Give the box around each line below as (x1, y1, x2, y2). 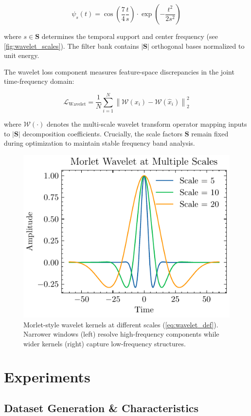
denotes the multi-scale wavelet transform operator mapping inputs (46, 119, 247, 129)
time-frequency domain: (4, 76, 74, 86)
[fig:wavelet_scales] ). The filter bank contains (4, 40, 139, 51)
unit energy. (4, 50, 39, 60)
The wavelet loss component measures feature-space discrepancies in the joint (4, 66, 234, 76)
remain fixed (191, 128, 229, 138)
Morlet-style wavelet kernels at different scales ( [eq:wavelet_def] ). (23, 319, 218, 329)
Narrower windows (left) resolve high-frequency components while (23, 329, 219, 339)
